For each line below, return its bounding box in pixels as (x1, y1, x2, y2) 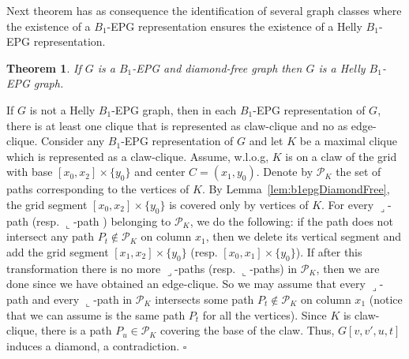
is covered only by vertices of (169, 196, 309, 212)
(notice (369, 290, 403, 307)
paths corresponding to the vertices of (6, 181, 189, 197)
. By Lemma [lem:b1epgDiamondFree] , (201, 181, 390, 197)
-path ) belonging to (73, 212, 171, 229)
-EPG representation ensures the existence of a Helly (107, 17, 362, 34)
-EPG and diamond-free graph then (132, 59, 302, 76)
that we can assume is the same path (6, 306, 186, 323)
